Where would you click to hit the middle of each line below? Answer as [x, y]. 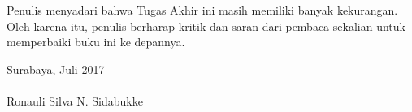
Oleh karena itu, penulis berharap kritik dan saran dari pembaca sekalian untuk [206, 26]
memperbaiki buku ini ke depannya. [96, 42]
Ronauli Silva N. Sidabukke [75, 100]
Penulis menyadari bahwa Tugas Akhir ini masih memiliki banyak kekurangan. [202, 10]
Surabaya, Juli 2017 [56, 69]
